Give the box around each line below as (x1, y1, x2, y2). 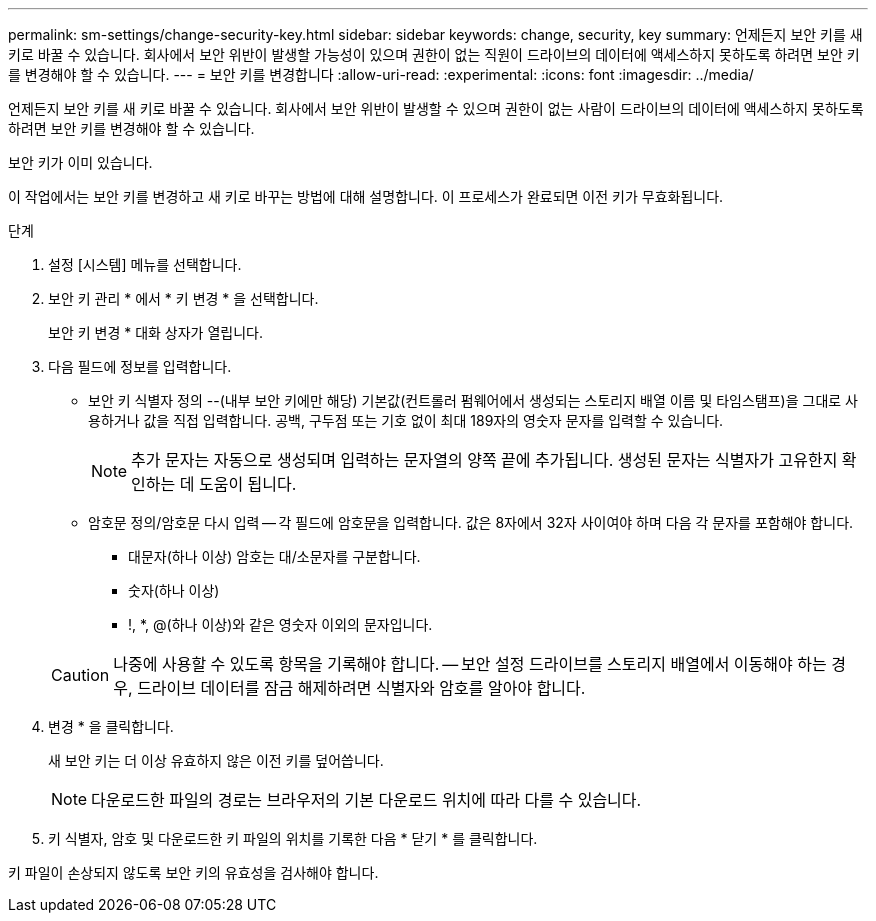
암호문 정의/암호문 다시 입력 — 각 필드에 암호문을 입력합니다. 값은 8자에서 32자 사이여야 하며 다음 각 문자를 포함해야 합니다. (88, 514, 854, 531)
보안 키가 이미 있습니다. (8, 154, 153, 171)
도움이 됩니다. (198, 474, 297, 494)
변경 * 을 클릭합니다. (48, 718, 174, 735)
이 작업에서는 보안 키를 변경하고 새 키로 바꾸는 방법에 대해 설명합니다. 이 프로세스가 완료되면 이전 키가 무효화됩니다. (8, 188, 724, 205)
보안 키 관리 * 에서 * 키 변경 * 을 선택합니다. (48, 290, 319, 307)
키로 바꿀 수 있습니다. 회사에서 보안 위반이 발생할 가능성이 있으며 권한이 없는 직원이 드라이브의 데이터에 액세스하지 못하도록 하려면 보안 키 (8, 46, 860, 63)
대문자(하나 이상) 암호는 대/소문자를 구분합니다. (128, 548, 421, 565)
